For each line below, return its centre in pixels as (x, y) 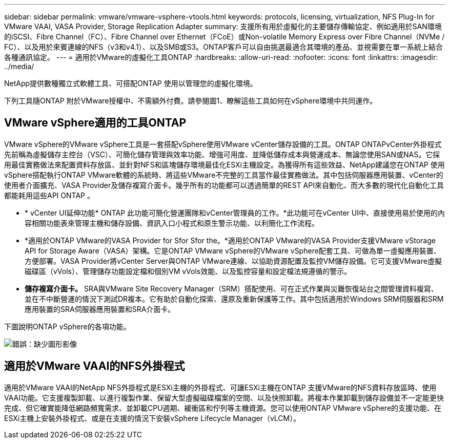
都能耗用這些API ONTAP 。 (49, 195)
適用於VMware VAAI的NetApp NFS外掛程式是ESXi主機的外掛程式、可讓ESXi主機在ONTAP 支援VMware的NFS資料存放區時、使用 (220, 387)
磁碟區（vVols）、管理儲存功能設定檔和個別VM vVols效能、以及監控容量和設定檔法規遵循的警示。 (188, 271)
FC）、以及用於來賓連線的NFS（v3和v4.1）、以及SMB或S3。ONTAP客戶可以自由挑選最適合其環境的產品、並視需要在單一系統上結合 (223, 47)
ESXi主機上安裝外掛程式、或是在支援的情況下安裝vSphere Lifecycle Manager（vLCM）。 (152, 418)
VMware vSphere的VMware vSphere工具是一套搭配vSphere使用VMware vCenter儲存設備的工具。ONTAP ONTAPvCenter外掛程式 (223, 144)
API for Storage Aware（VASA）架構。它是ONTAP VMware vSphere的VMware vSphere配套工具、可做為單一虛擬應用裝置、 (233, 250)
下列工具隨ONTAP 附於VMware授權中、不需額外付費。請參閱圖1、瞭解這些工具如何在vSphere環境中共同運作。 (191, 101)
